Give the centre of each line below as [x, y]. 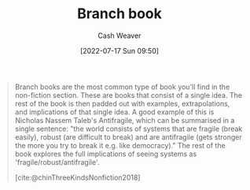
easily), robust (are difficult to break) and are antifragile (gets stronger [128, 137]
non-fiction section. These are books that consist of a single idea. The [129, 95]
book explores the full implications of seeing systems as [106, 154]
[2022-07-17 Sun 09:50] [119, 50]
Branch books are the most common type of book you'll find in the [122, 87]
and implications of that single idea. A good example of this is [114, 112]
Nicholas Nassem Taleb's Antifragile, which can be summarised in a [125, 120]
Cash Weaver [119, 35]
